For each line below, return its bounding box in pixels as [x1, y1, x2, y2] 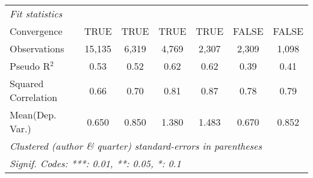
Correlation [10, 90, 58, 104]
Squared [10, 76, 44, 90]
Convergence [10, 24, 63, 38]
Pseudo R [10, 59, 51, 73]
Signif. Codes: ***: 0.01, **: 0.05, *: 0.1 [10, 156, 181, 170]
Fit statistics [10, 7, 63, 20]
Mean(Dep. [10, 108, 57, 121]
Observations [10, 41, 64, 55]
